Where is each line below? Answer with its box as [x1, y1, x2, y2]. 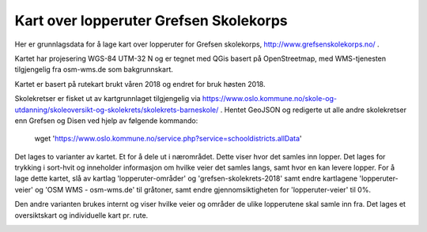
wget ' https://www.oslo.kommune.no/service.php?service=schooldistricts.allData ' [34, 134, 302, 144]
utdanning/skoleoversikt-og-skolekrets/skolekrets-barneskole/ [14, 105, 219, 114]
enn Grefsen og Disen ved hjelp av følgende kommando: [14, 115, 198, 125]
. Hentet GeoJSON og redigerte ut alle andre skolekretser [220, 105, 407, 114]
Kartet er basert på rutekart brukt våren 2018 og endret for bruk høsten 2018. [14, 79, 266, 88]
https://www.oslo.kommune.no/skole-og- [202, 94, 338, 103]
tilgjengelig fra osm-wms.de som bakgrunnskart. [14, 65, 174, 74]
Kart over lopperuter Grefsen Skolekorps [14, 12, 288, 29]
